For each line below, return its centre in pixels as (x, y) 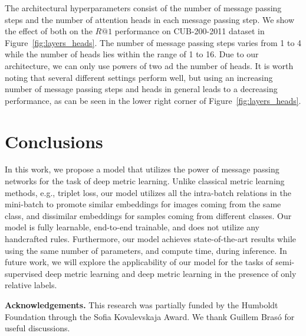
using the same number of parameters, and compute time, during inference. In (146, 250)
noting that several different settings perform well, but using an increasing (139, 77)
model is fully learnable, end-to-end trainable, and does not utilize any (132, 227)
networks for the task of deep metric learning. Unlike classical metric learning (145, 181)
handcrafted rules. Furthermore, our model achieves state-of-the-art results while (151, 239)
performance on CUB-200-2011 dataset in (190, 31)
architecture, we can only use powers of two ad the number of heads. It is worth (149, 65)
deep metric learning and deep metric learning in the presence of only (171, 273)
